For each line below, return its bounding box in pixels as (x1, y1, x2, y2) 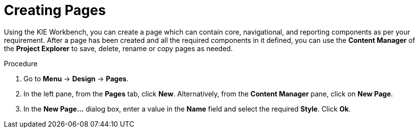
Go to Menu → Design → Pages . (23, 74, 129, 83)
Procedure (4, 59, 38, 68)
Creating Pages (4, 2, 106, 19)
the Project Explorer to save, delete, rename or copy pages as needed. (4, 44, 233, 53)
